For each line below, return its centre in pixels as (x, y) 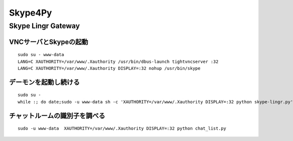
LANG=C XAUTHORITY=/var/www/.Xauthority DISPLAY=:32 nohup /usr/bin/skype (109, 68)
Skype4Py (31, 13)
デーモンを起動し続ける (44, 82)
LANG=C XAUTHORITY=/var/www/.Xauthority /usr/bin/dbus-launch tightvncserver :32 (118, 61)
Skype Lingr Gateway (44, 26)
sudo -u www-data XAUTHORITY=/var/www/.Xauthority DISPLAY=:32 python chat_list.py (122, 129)
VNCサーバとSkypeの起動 (49, 42)
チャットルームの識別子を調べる (57, 115)
